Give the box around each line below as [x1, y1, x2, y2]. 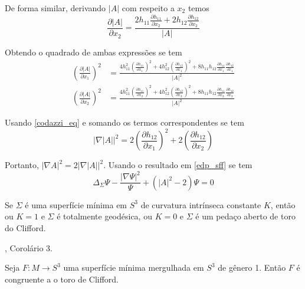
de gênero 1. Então [218, 261, 286, 274]
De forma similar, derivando [5, 2, 106, 14]
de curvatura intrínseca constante [140, 198, 261, 211]
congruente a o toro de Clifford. [5, 272, 119, 285]
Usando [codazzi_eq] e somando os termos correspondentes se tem [5, 116, 244, 129]
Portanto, [5, 159, 39, 171]
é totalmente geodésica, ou [57, 210, 152, 222]
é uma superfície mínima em [25, 198, 127, 211]
